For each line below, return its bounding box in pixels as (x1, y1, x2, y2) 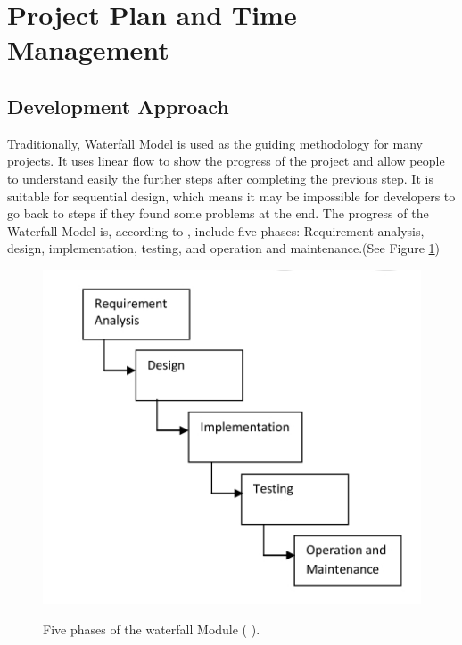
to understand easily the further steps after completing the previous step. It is (7, 168, 433, 187)
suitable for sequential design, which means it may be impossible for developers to (7, 186, 456, 205)
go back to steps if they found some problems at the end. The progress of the (7, 204, 429, 223)
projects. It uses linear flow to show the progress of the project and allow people (7, 151, 445, 170)
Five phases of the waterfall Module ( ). (43, 619, 260, 638)
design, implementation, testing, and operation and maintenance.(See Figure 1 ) (7, 239, 441, 257)
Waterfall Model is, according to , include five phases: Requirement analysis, (7, 221, 425, 240)
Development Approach (7, 92, 229, 119)
